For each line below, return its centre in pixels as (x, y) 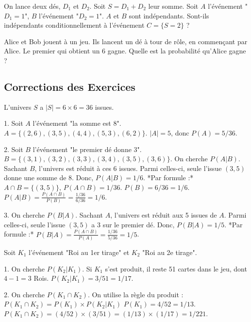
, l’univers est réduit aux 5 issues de (164, 215)
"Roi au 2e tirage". (170, 252)
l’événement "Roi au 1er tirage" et (79, 252)
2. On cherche (25, 294)
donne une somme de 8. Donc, (49, 178)
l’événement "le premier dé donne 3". (87, 149)
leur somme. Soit (173, 6)
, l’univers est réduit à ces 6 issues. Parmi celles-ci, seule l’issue (128, 168)
